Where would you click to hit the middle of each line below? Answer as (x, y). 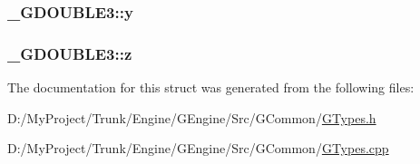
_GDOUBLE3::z (70, 53)
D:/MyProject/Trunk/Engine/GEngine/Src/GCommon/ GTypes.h (192, 117)
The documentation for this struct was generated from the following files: (211, 87)
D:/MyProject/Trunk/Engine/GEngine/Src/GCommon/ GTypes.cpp (198, 148)
